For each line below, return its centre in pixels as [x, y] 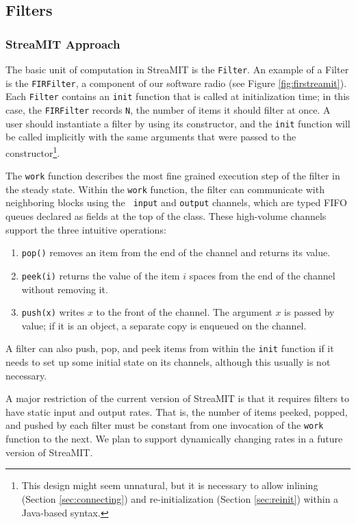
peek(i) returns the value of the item [101, 275]
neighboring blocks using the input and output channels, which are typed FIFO [176, 202]
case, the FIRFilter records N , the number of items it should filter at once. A [168, 109]
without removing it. [65, 289]
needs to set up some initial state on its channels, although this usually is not [168, 362]
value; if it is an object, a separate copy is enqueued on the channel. [164, 325]
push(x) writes [53, 312]
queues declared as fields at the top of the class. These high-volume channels [166, 216]
